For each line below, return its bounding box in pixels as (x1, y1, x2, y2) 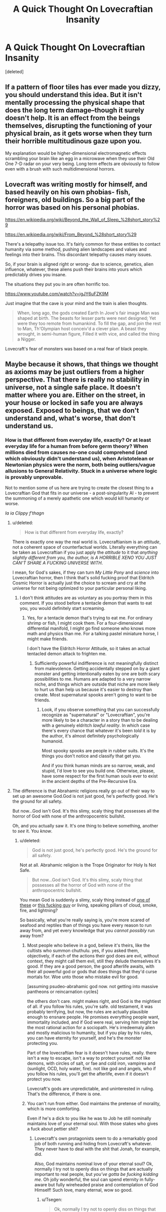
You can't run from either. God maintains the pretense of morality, (27, 1101, 161, 1107)
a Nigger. (17, 336, 36, 342)
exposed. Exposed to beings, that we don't (5, 406, 139, 415)
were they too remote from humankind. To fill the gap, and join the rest (17, 320, 161, 326)
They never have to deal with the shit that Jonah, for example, (34, 1146, 161, 1152)
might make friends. (27, 636, 68, 642)
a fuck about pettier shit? (27, 1126, 78, 1132)
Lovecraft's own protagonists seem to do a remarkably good (34, 1135, 158, 1141)
